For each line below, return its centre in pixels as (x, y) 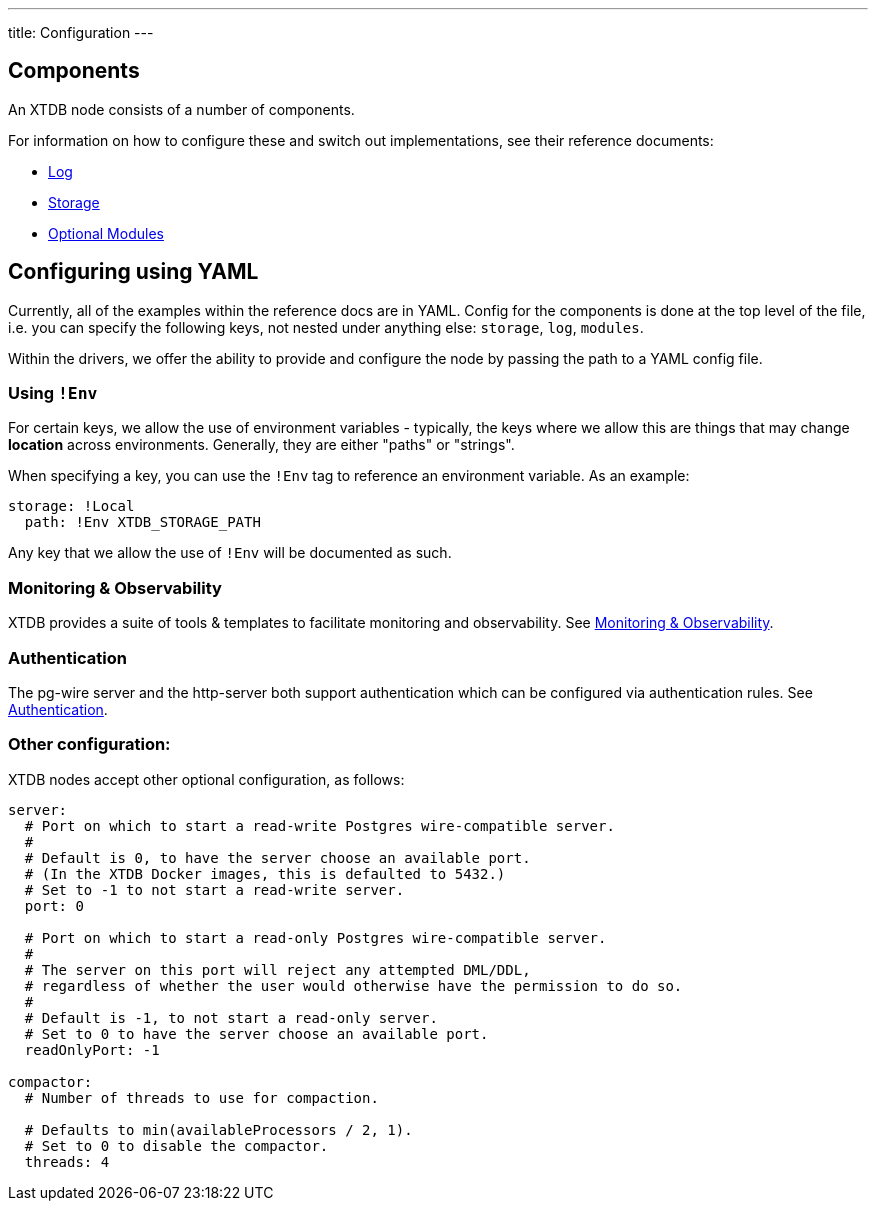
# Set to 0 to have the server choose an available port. (256, 1033)
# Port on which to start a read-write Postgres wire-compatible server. (319, 825)
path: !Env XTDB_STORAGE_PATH (142, 522)
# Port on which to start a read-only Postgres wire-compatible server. (315, 937)
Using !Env (53, 393)
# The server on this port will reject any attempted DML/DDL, (277, 969)
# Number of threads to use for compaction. (201, 1097)
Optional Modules (106, 233)
